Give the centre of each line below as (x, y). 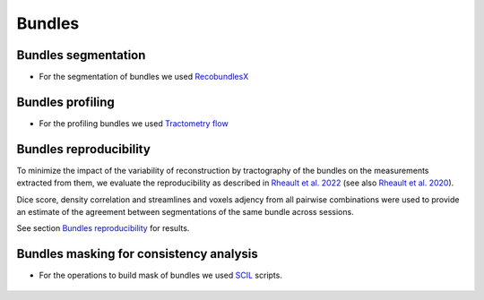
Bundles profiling (66, 102)
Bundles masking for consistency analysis (138, 254)
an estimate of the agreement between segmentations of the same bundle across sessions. (185, 212)
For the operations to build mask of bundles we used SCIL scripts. (160, 275)
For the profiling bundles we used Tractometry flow (134, 123)
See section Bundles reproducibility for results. (103, 228)
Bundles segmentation (81, 55)
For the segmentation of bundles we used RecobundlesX (144, 77)
